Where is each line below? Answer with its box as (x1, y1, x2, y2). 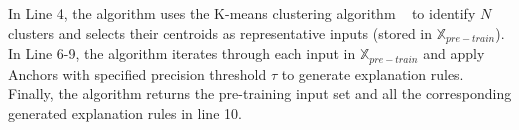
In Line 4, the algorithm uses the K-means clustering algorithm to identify (8, 3, 476, 23)
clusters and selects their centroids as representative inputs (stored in (8, 22, 433, 43)
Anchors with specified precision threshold (8, 63, 267, 84)
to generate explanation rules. (281, 63, 464, 84)
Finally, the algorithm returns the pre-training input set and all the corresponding (8, 83, 512, 104)
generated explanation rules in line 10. (8, 102, 242, 123)
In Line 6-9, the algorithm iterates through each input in (8, 43, 356, 64)
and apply (423, 43, 485, 64)
